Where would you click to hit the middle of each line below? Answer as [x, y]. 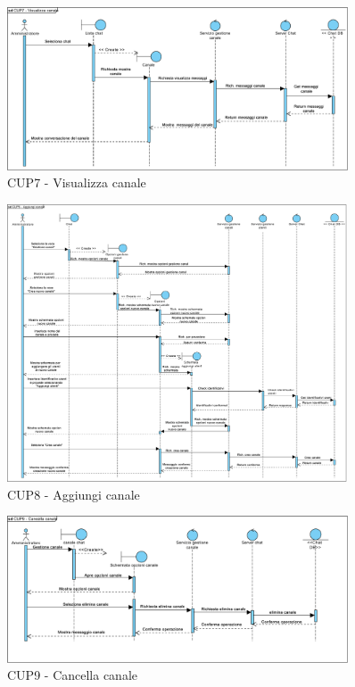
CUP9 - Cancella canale [73, 675]
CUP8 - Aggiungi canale [74, 494]
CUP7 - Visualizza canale [77, 182]
